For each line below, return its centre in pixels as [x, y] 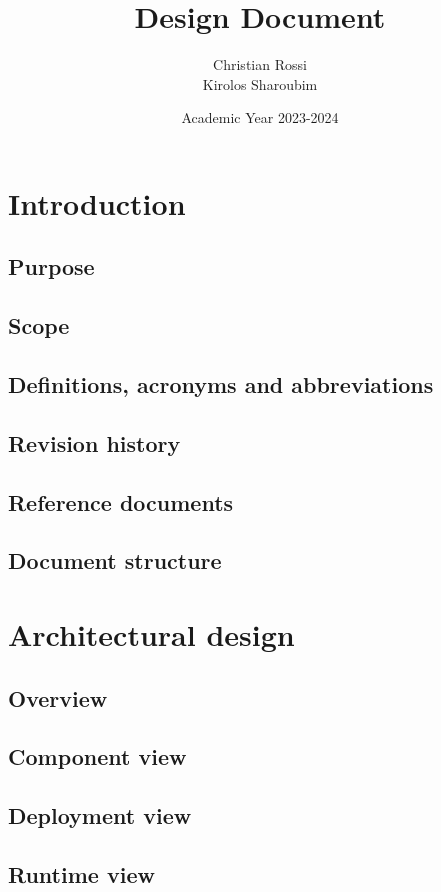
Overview [58, 697]
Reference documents [121, 501]
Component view [97, 756]
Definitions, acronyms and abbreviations [221, 384]
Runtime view [81, 873]
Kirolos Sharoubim [260, 83]
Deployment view [100, 815]
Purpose [51, 266]
